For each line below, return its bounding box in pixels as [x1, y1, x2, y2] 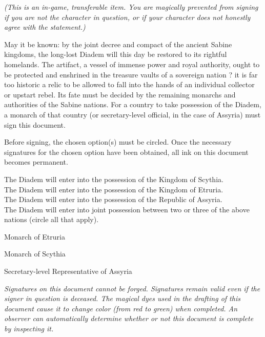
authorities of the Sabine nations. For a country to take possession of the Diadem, [4, 99, 261, 110]
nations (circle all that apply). [4, 214, 99, 225]
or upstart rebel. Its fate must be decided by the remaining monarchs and [4, 89, 236, 100]
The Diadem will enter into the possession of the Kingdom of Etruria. [4, 184, 223, 194]
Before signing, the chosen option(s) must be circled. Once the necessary [4, 136, 232, 147]
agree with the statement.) [4, 22, 86, 32]
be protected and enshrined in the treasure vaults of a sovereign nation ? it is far [4, 69, 258, 80]
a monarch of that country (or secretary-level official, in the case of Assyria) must [4, 109, 261, 120]
